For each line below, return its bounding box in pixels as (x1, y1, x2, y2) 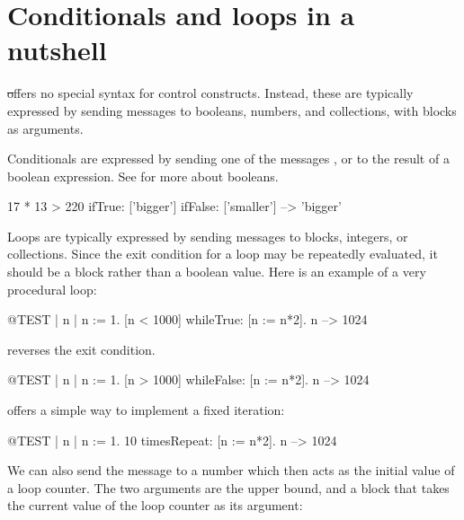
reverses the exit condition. (7, 339, 156, 358)
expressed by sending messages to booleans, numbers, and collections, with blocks (7, 101, 457, 119)
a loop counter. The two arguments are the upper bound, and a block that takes (7, 478, 450, 497)
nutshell (7, 31, 107, 68)
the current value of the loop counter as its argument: (7, 496, 303, 515)
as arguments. (7, 119, 84, 137)
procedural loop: (7, 279, 97, 298)
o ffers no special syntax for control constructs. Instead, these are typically (7, 84, 414, 102)
